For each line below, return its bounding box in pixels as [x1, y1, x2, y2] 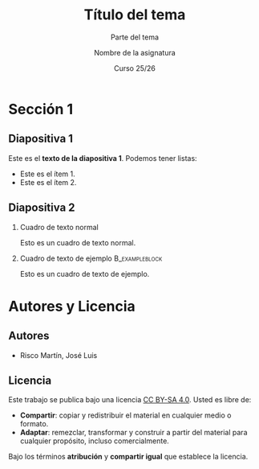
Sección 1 [8, 100, 74, 118]
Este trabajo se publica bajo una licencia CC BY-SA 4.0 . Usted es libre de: [8, 395, 252, 405]
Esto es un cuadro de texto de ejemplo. [19, 269, 150, 278]
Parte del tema [111, 32, 159, 42]
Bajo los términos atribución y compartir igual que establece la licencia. [8, 452, 249, 462]
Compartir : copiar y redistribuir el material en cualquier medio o [19, 410, 232, 420]
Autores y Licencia [8, 297, 136, 315]
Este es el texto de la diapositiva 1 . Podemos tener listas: [8, 153, 198, 163]
